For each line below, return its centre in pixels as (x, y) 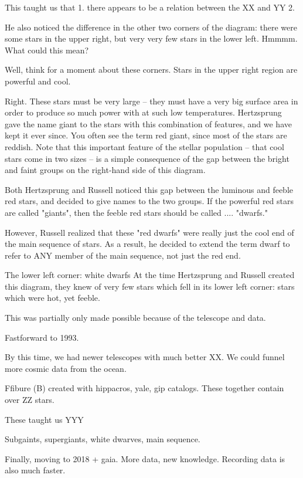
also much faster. (35, 470)
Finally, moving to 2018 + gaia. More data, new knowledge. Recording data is (145, 458)
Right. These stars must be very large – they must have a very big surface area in (151, 101)
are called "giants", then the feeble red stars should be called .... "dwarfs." (136, 212)
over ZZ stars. (30, 400)
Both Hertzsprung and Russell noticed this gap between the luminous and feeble (149, 189)
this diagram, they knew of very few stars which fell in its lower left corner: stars (150, 286)
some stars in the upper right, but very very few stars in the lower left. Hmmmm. (151, 38)
